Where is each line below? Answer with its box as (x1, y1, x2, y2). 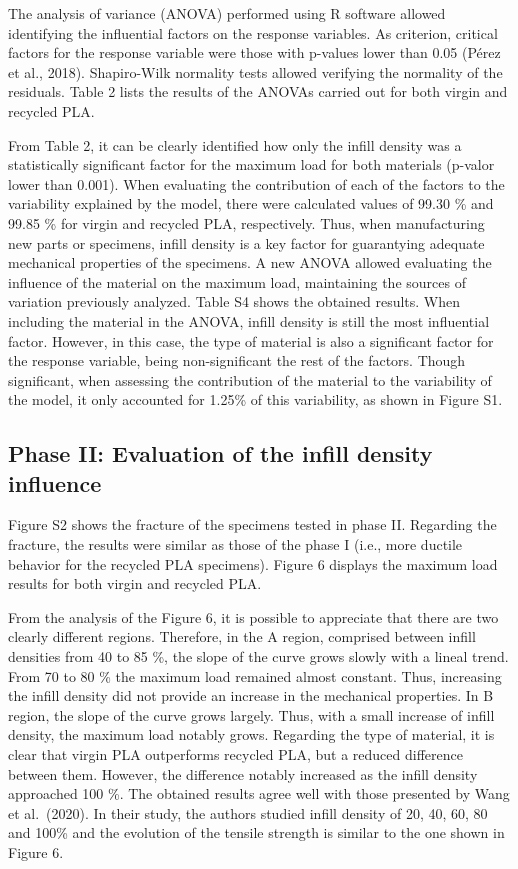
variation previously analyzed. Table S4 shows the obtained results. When (8, 291, 461, 312)
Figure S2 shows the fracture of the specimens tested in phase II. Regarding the (8, 514, 497, 535)
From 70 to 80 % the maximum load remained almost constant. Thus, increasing (8, 665, 502, 686)
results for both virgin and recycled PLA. (8, 573, 262, 594)
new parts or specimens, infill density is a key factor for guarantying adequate (8, 232, 485, 253)
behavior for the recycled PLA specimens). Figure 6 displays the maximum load (8, 553, 498, 574)
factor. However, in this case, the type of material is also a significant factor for (8, 330, 494, 351)
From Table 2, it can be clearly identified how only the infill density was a (8, 134, 462, 155)
